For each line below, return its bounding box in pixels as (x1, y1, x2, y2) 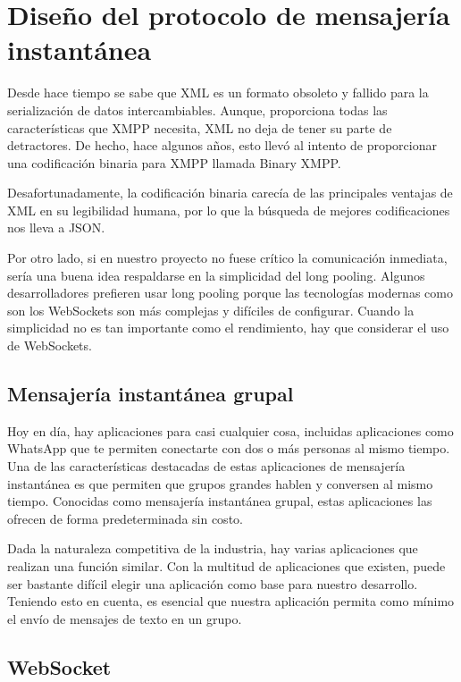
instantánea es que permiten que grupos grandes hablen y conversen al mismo (7, 474, 433, 493)
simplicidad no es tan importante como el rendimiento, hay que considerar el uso (7, 318, 449, 337)
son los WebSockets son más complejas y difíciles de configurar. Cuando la (7, 300, 415, 319)
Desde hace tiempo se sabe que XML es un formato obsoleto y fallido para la (7, 83, 429, 102)
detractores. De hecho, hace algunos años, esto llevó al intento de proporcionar (7, 136, 437, 155)
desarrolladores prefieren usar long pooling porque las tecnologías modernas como (7, 283, 453, 302)
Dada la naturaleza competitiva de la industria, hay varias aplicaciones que (7, 539, 418, 558)
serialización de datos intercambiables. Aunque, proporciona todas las (7, 100, 388, 119)
